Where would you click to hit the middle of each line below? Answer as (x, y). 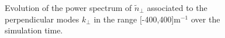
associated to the (177, 7)
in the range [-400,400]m (137, 19)
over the (205, 19)
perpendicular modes (42, 19)
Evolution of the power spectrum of (68, 7)
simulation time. (34, 30)
